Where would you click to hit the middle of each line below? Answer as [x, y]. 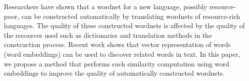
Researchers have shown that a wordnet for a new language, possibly [106, 6]
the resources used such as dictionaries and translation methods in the [108, 35]
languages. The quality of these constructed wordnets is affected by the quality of [124, 25]
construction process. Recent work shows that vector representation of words [117, 44]
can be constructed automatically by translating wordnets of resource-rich [131, 16]
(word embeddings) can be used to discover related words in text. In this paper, [122, 54]
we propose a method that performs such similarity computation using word [117, 63]
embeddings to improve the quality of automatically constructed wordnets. [114, 73]
